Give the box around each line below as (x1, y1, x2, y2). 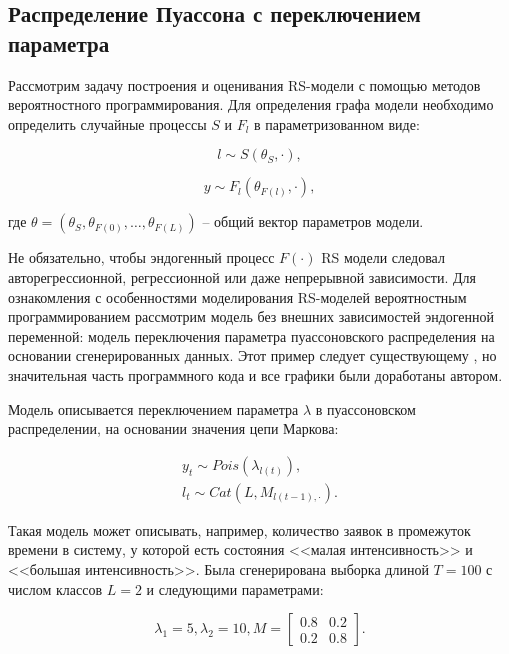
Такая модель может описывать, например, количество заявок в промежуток (8, 519, 471, 540)
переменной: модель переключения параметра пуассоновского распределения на (8, 325, 495, 346)
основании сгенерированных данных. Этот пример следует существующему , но (8, 345, 497, 366)
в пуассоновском (315, 398, 416, 419)
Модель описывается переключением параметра (8, 398, 299, 419)
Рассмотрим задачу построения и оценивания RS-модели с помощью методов (8, 74, 481, 95)
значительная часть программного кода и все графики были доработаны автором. (8, 364, 503, 385)
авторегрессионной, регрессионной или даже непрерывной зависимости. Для (8, 266, 476, 287)
